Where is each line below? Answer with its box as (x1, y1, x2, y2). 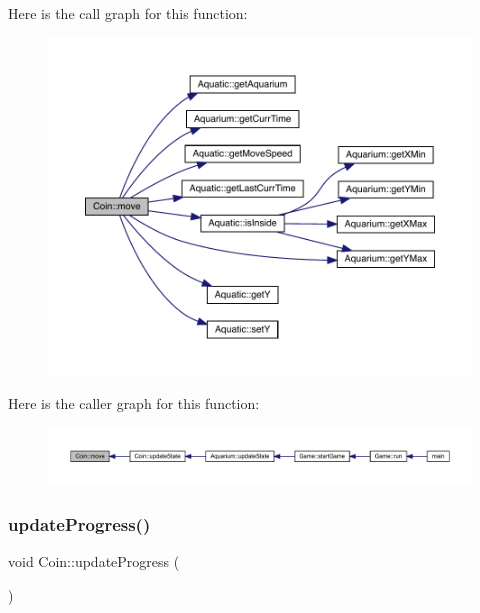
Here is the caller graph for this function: (8, 393, 260, 414)
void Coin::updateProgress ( (8, 551, 180, 572)
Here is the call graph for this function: (8, 3, 248, 23)
